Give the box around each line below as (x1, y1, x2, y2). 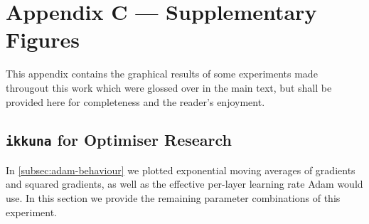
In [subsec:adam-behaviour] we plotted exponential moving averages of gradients (6, 162, 355, 177)
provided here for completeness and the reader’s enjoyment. (6, 94, 265, 109)
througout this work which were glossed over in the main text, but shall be (6, 80, 332, 95)
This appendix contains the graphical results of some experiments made (6, 66, 318, 81)
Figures (6, 25, 80, 54)
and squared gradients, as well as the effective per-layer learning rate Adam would (6, 176, 363, 191)
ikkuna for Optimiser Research (6, 129, 232, 151)
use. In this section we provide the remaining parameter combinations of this (6, 191, 341, 206)
